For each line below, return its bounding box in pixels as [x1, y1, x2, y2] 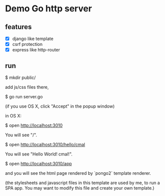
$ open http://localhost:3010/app [5, 161, 72, 166]
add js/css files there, [5, 84, 49, 90]
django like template [12, 36, 54, 41]
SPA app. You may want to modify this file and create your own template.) [5, 185, 155, 191]
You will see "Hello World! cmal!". [5, 151, 73, 157]
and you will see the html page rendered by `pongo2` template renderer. [5, 170, 151, 176]
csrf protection [12, 41, 43, 47]
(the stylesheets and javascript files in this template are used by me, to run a [5, 180, 160, 186]
